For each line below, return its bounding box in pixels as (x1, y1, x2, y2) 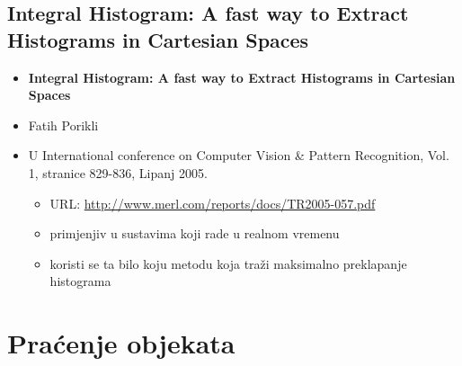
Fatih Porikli (28, 115, 99, 134)
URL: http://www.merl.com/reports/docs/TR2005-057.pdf (49, 193, 376, 212)
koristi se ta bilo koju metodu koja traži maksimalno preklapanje (49, 254, 407, 272)
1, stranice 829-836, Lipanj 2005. (28, 163, 208, 182)
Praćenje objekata (7, 325, 235, 362)
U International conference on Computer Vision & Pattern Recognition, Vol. (28, 146, 449, 165)
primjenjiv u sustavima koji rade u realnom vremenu (49, 224, 340, 243)
